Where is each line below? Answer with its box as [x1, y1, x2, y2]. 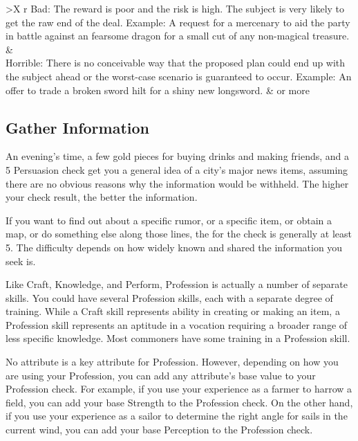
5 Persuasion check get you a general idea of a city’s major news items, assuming [6, 162, 348, 177]
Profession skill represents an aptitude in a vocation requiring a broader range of [6, 317, 348, 332]
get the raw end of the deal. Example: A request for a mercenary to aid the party [6, 15, 350, 29]
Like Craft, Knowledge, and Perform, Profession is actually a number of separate [6, 277, 348, 291]
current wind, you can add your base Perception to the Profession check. [6, 422, 313, 437]
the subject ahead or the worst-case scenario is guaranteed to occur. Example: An [6, 69, 352, 83]
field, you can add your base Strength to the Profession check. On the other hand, [6, 395, 353, 409]
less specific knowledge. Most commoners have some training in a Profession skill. [6, 331, 350, 345]
